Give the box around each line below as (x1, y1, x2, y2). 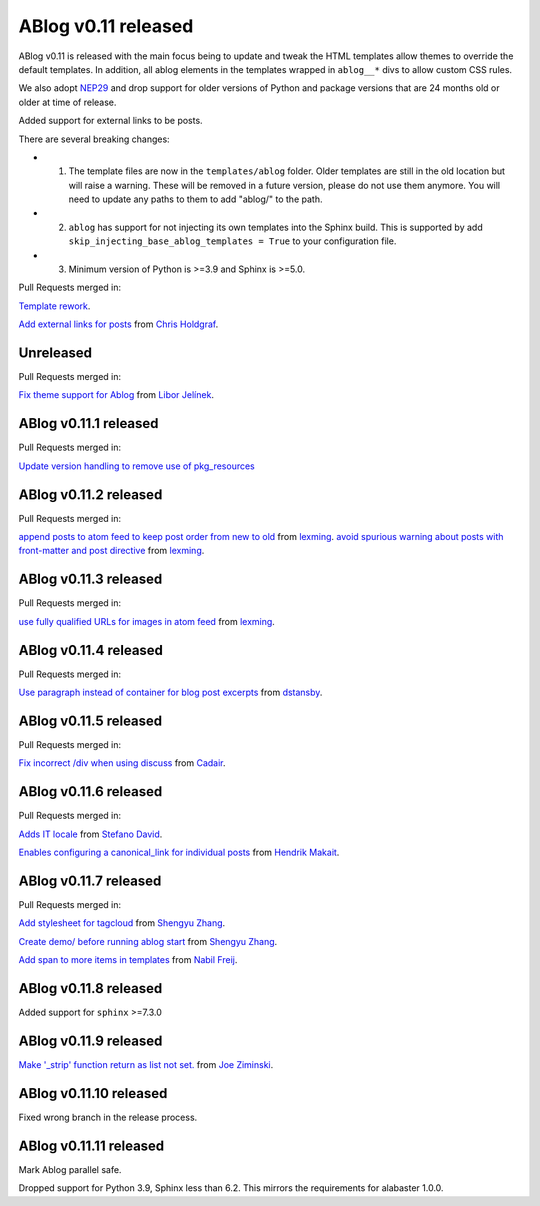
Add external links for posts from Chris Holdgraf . (18, 318, 219, 330)
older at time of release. (18, 96, 117, 108)
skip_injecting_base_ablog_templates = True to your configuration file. (68, 235, 397, 247)
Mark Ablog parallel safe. (18, 1163, 122, 1175)
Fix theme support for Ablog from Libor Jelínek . (18, 389, 215, 401)
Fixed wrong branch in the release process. (18, 1111, 198, 1123)
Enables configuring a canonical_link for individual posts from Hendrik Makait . (18, 846, 340, 859)
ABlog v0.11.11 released (18, 1137, 165, 1154)
